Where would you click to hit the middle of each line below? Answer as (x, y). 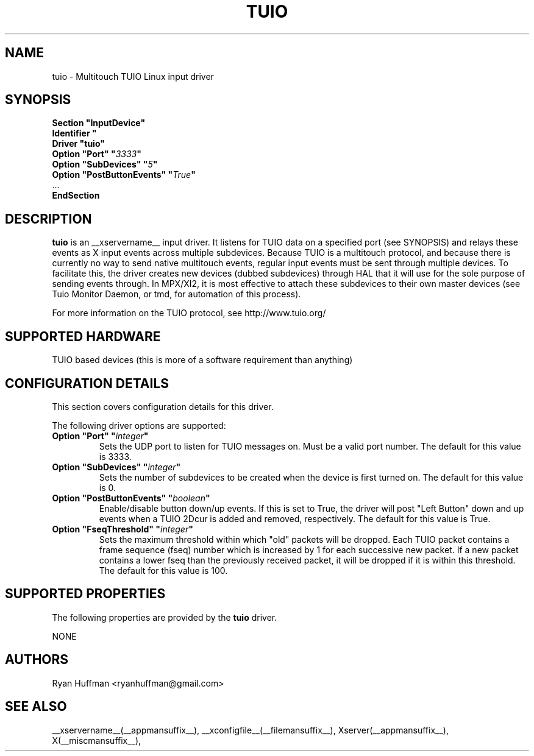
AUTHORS (37, 660)
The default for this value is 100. (163, 570)
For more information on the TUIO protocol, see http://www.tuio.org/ (189, 313)
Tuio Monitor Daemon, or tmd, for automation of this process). (176, 294)
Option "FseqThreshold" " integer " (123, 529)
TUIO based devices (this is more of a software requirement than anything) (202, 360)
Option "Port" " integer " (100, 436)
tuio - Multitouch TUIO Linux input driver (133, 76)
